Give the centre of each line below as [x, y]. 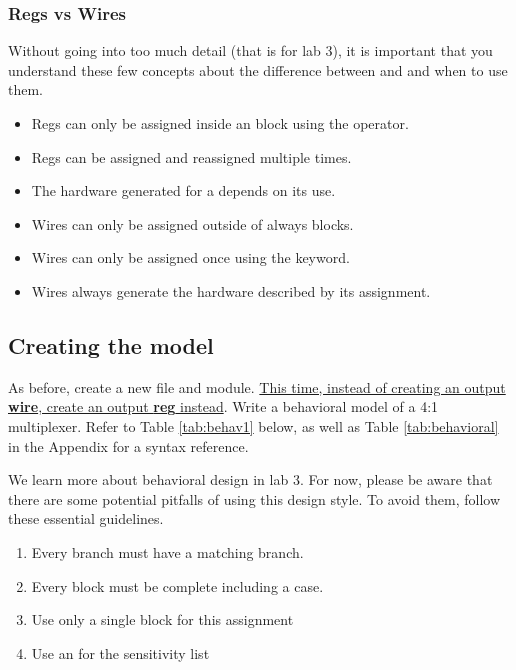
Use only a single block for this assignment [162, 619]
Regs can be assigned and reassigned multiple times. [191, 156]
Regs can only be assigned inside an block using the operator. [220, 123]
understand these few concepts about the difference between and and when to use [258, 69]
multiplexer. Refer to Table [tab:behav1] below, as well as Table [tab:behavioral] [253, 425]
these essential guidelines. [86, 518]
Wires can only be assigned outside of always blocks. [192, 223]
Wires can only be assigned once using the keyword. [190, 257]
